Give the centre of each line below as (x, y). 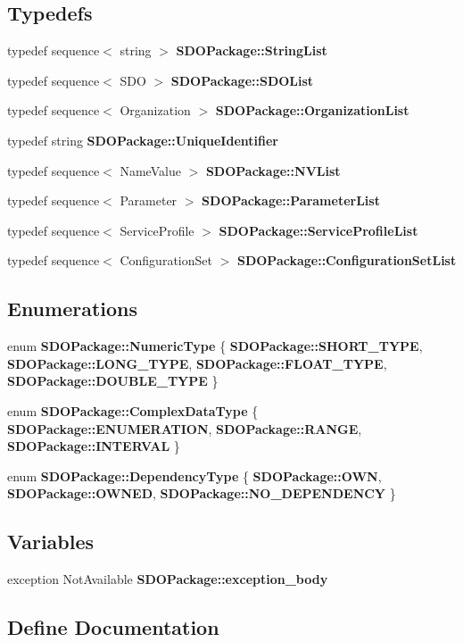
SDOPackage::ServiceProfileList (318, 230)
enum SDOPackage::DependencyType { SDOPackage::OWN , (194, 475)
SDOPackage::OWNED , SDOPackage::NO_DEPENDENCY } (202, 493)
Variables (51, 542)
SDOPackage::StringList (252, 50)
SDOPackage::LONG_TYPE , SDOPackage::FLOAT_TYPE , (197, 363)
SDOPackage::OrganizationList (312, 110)
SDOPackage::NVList (273, 170)
